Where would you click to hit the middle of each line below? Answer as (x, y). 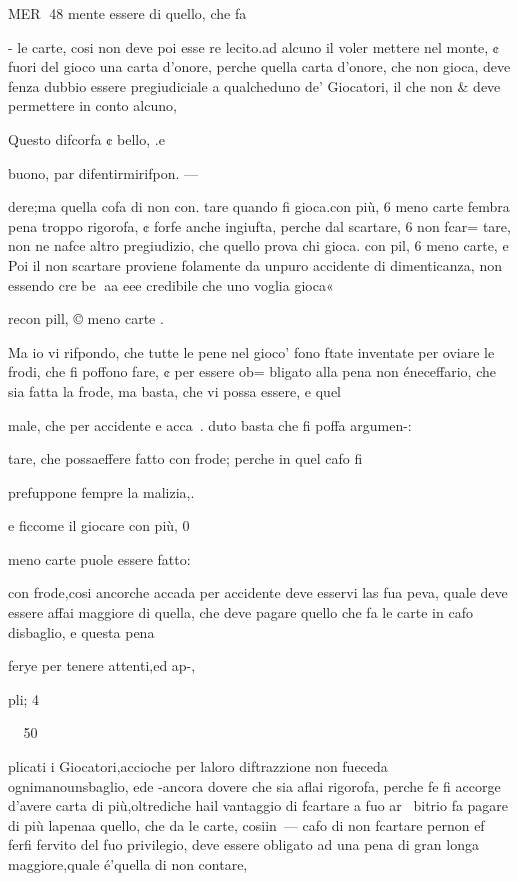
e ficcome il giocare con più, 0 (99, 525)
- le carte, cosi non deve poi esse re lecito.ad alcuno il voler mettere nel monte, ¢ (254, 46)
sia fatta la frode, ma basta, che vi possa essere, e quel (174, 390)
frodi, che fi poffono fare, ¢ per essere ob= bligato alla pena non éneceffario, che (252, 371)
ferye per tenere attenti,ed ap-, (102, 665)
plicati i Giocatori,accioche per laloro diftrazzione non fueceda (198, 766)
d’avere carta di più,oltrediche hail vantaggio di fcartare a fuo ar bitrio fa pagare (258, 805)
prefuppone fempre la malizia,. (101, 491)
